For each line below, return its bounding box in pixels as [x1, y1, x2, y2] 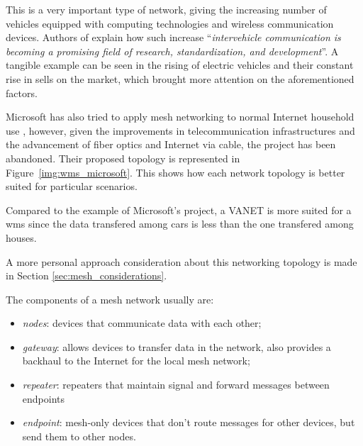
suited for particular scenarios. [6, 179, 138, 194]
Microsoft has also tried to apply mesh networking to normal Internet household [6, 109, 354, 124]
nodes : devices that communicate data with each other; [22, 316, 262, 330]
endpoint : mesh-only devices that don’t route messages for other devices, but [22, 415, 355, 430]
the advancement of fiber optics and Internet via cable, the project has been [6, 137, 336, 152]
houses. [6, 230, 37, 245]
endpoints [22, 391, 65, 406]
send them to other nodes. [22, 428, 136, 443]
